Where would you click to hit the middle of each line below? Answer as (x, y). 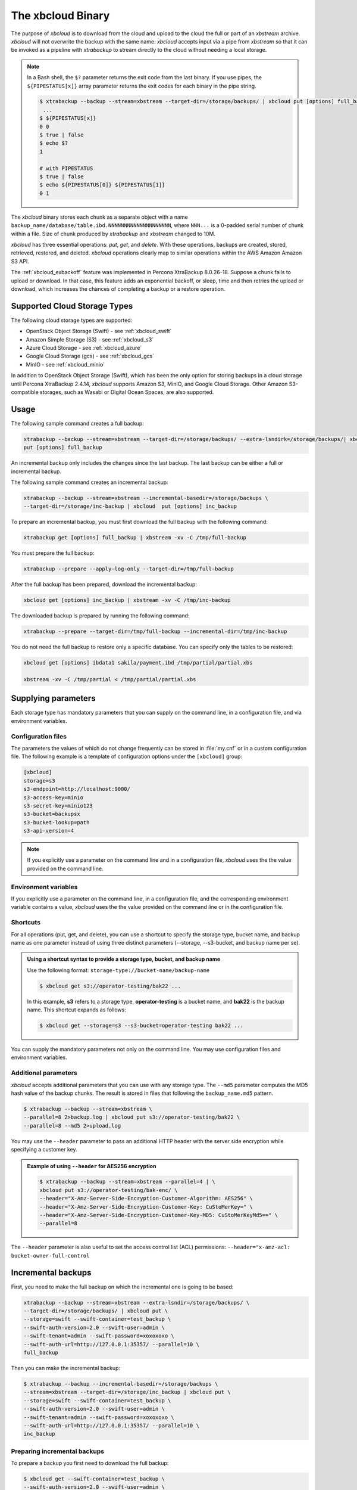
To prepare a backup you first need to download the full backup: (90, 1463)
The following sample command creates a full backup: (77, 423)
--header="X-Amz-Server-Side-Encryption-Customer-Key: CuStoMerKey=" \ (146, 1207)
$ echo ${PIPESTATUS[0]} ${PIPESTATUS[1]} (102, 185)
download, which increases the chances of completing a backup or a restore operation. (118, 288)
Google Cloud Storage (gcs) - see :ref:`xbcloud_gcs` (90, 356)
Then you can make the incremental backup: (66, 1368)
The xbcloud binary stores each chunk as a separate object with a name (100, 217)
